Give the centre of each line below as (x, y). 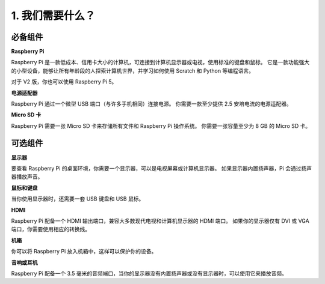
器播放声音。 (27, 177)
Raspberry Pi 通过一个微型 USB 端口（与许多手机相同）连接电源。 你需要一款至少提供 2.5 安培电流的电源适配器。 (151, 104)
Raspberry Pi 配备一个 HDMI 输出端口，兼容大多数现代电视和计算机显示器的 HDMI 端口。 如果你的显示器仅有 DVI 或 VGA (160, 221)
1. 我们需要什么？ (53, 16)
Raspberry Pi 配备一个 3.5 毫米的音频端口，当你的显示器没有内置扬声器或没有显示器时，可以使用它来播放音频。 (149, 273)
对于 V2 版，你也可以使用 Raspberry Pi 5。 (64, 82)
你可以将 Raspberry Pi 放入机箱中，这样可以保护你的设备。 (84, 252)
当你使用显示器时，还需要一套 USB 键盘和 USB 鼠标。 (78, 199)
